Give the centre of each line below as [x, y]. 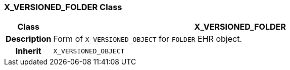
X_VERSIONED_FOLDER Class [63, 7]
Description [29, 39]
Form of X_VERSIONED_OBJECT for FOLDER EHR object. [148, 39]
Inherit [28, 51]
